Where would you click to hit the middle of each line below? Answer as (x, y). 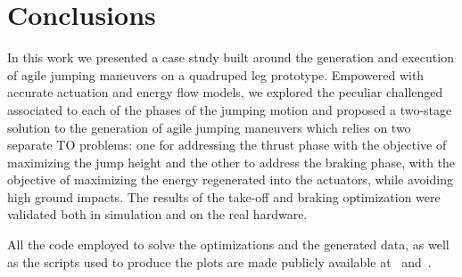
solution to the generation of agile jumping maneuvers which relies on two (209, 127)
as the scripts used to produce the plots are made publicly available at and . (219, 261)
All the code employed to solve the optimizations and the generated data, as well (228, 244)
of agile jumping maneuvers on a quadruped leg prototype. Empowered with (216, 74)
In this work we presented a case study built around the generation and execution (231, 57)
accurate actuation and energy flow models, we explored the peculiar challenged (225, 92)
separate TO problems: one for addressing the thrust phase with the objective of (227, 145)
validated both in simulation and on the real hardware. (157, 214)
